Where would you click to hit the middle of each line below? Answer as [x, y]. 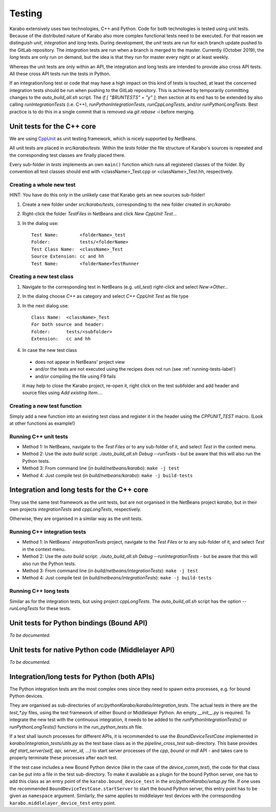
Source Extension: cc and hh [68, 256]
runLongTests [24, 608]
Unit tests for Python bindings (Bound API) [78, 623]
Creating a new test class [41, 277]
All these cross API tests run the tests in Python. [60, 74]
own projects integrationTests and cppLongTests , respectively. [75, 509]
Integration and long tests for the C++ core [79, 490]
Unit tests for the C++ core [53, 126]
